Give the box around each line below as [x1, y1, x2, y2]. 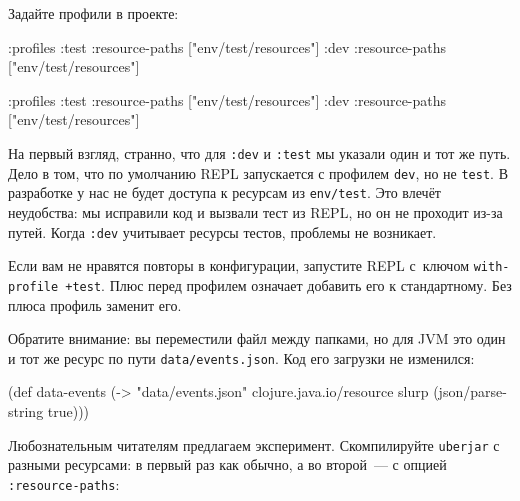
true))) [47, 400, 90, 421]
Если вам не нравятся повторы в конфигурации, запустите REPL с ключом [8, 255, 469, 276]
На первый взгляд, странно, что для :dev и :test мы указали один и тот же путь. [8, 142, 511, 163]
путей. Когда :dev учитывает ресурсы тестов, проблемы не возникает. [8, 221, 437, 242]
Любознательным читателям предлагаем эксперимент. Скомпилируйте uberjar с [8, 434, 500, 455]
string [8, 400, 44, 421]
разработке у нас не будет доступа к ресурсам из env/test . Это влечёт [8, 182, 441, 203]
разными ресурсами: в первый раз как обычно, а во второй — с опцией [8, 454, 447, 475]
